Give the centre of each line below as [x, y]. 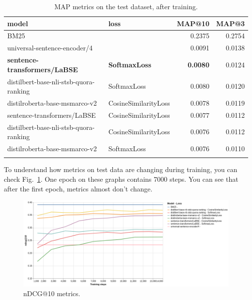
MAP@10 [193, 23]
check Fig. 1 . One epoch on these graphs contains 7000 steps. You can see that [121, 179]
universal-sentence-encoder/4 [50, 48]
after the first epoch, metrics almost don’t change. [78, 188]
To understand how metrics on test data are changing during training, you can [121, 169]
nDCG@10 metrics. [52, 293]
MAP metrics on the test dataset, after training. [126, 6]
